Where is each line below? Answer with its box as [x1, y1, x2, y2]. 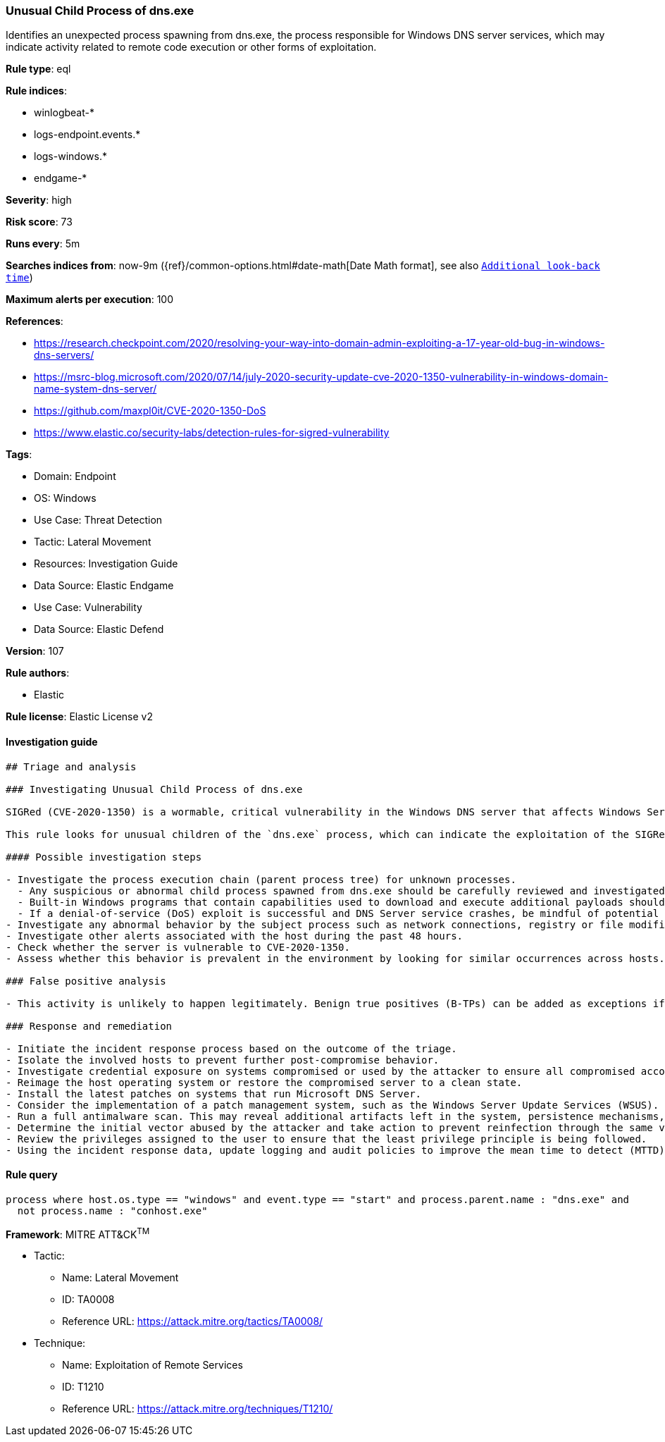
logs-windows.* [34, 150, 107, 163]
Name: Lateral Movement [62, 1271, 179, 1284]
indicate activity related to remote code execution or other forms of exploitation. [6, 41, 377, 54]
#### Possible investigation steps [6, 851, 202, 863]
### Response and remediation [6, 1020, 173, 1032]
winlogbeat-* [34, 106, 94, 119]
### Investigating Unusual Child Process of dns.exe [6, 783, 303, 795]
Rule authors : [6, 667, 70, 679]
